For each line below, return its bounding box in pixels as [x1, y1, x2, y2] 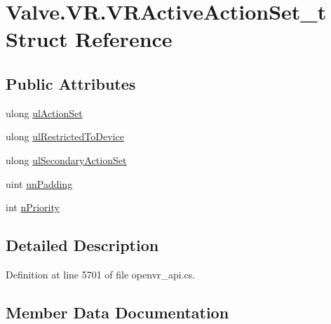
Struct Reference [6, 25, 173, 53]
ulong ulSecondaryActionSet [6, 152, 127, 167]
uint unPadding [6, 176, 73, 191]
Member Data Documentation [6, 301, 229, 323]
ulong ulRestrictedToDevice [6, 129, 124, 144]
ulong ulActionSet [6, 105, 83, 120]
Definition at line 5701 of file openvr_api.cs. [6, 266, 196, 281]
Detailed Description [6, 234, 159, 256]
